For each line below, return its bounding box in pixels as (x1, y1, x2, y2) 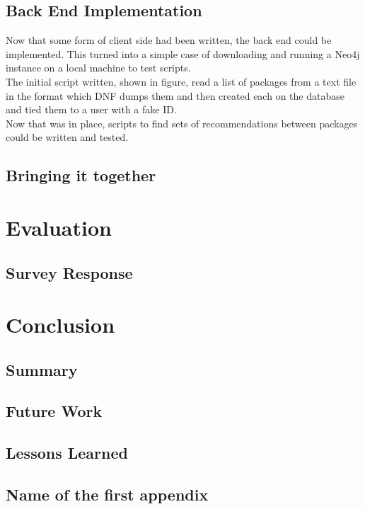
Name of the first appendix (6, 484, 209, 505)
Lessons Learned (6, 442, 128, 464)
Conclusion (6, 310, 115, 339)
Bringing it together (6, 164, 156, 186)
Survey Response (6, 261, 133, 283)
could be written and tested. (6, 130, 129, 144)
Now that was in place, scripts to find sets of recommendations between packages (6, 115, 358, 130)
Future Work (6, 400, 103, 422)
